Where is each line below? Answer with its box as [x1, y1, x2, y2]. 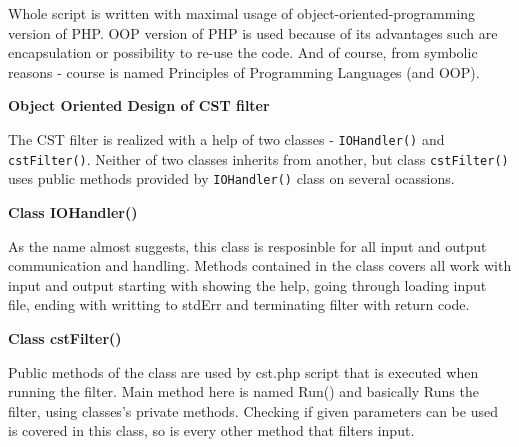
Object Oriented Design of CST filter [8, 95, 270, 116]
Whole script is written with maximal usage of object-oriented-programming [8, 3, 476, 23]
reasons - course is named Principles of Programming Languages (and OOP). [8, 61, 480, 82]
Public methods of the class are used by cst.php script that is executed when [8, 361, 479, 382]
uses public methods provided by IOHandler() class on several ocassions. [8, 168, 455, 189]
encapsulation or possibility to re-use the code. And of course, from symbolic [8, 42, 478, 63]
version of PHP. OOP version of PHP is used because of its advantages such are [8, 22, 498, 43]
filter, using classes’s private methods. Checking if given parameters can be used [8, 400, 498, 421]
